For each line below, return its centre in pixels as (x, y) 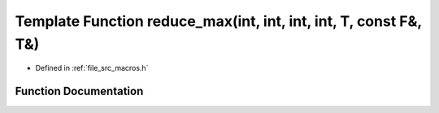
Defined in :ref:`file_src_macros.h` (92, 68)
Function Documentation (79, 91)
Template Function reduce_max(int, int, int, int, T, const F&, (218, 21)
